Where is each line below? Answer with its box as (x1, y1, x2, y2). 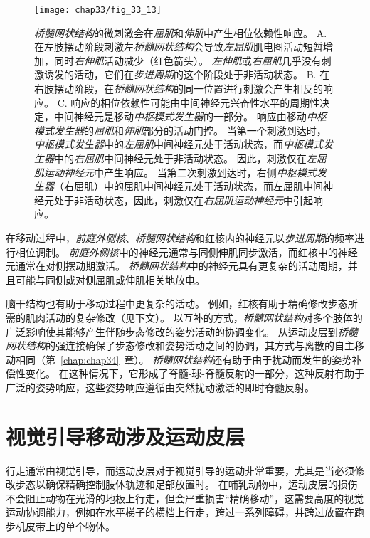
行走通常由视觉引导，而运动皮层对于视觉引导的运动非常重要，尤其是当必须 (6, 463, 354, 478)
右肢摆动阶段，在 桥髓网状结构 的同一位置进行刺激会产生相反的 (34, 81, 323, 96)
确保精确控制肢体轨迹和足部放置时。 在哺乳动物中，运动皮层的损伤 (45, 477, 358, 492)
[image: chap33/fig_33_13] (34, 5, 162, 15)
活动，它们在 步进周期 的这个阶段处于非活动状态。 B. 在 (73, 67, 330, 82)
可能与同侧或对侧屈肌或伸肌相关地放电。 (15, 272, 205, 287)
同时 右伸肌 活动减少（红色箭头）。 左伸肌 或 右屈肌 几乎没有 (53, 53, 322, 68)
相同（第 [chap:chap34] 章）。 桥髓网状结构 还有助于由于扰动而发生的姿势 (15, 352, 352, 366)
